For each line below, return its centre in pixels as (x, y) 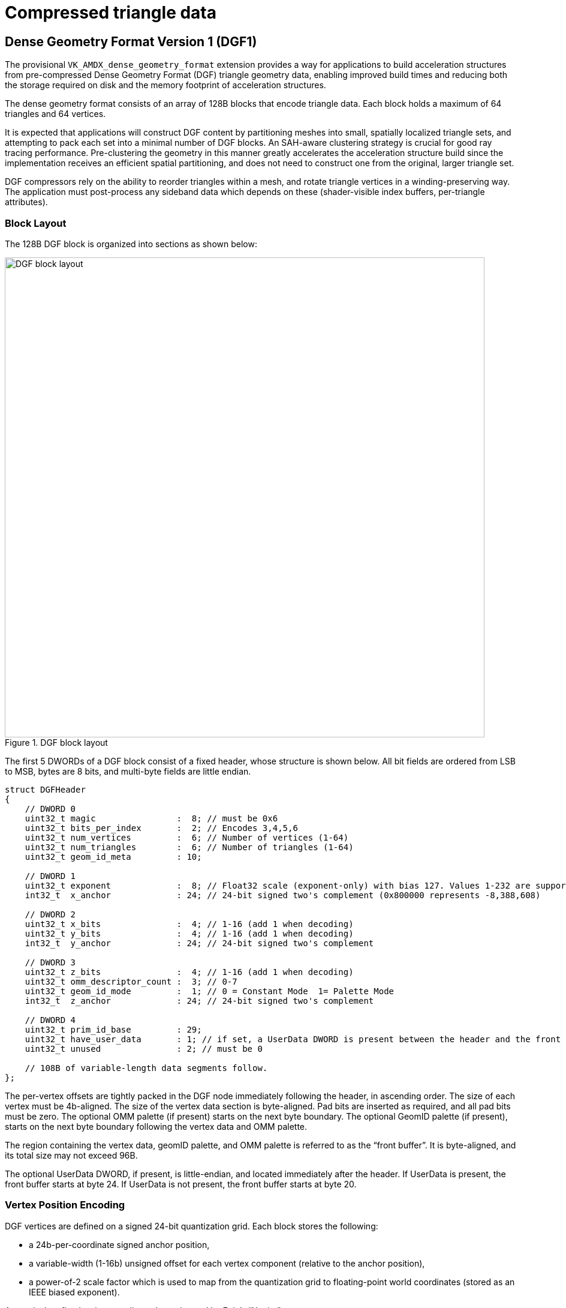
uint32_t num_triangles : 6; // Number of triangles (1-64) (189, 847)
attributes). (26, 202)
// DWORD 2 (50, 914)
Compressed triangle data (111, 13)
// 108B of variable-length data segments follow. (146, 1068)
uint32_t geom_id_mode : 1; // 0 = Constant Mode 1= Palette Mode (210, 991)
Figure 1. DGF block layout (56, 742)
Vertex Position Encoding (65, 1205)
